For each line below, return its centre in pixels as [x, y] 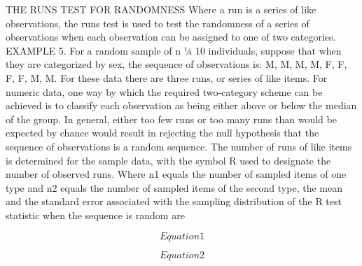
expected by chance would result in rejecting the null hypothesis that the [162, 133]
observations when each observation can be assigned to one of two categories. [171, 37]
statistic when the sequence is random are [95, 215]
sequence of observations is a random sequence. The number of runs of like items [179, 146]
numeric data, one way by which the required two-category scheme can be [164, 91]
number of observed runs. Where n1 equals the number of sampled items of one [176, 174]
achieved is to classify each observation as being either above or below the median [181, 105]
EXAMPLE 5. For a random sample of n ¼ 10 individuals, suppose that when [174, 50]
